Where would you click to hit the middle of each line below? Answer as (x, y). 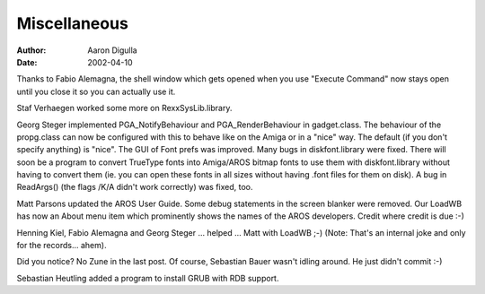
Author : (31, 50)
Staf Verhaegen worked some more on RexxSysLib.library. (124, 108)
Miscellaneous (73, 23)
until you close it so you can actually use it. (96, 91)
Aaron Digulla (113, 50)
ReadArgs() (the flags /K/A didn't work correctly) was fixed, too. (135, 187)
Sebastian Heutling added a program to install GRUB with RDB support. (148, 278)
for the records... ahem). (62, 246)
